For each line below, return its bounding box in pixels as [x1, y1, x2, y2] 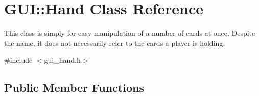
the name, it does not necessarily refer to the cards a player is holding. [4, 37, 225, 48]
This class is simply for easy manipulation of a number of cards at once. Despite [4, 28, 255, 38]
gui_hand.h [44, 55, 81, 65]
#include [4, 55, 33, 65]
